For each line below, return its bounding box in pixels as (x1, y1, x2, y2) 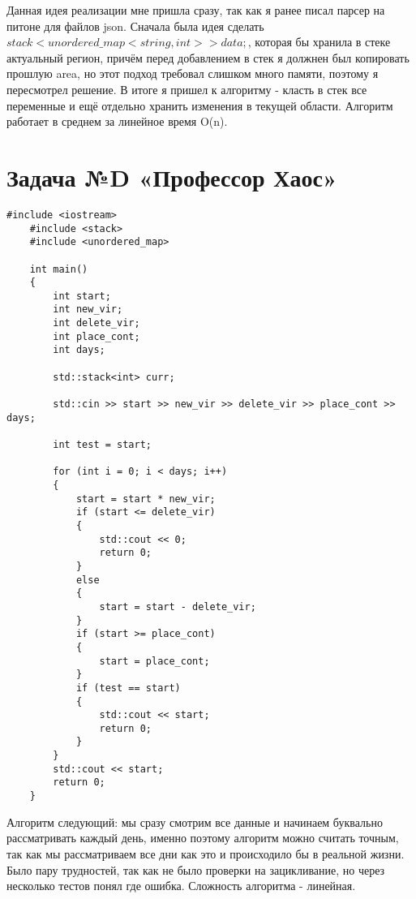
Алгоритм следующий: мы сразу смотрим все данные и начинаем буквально (6, 813, 383, 830)
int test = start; (53, 439, 152, 451)
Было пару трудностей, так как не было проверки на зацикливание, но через (6, 861, 385, 878)
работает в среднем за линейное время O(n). (6, 113, 228, 130)
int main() (29, 263, 88, 275)
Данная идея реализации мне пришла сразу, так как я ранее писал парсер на (6, 2, 385, 18)
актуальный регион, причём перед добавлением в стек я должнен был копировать (6, 49, 410, 66)
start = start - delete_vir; (99, 600, 256, 613)
